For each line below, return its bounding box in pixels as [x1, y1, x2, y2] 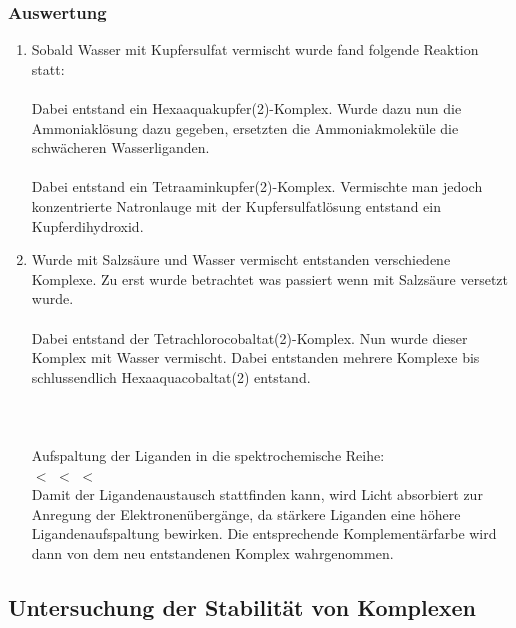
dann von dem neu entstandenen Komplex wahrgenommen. [31, 543, 394, 564]
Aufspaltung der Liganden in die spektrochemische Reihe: [31, 445, 385, 466]
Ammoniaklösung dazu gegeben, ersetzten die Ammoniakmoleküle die [31, 117, 459, 138]
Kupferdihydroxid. [31, 215, 144, 236]
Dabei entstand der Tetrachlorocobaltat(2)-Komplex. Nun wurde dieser [31, 327, 468, 348]
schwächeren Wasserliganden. [31, 137, 210, 158]
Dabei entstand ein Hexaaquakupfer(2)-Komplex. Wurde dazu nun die [31, 98, 462, 118]
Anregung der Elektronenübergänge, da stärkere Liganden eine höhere [31, 503, 461, 524]
